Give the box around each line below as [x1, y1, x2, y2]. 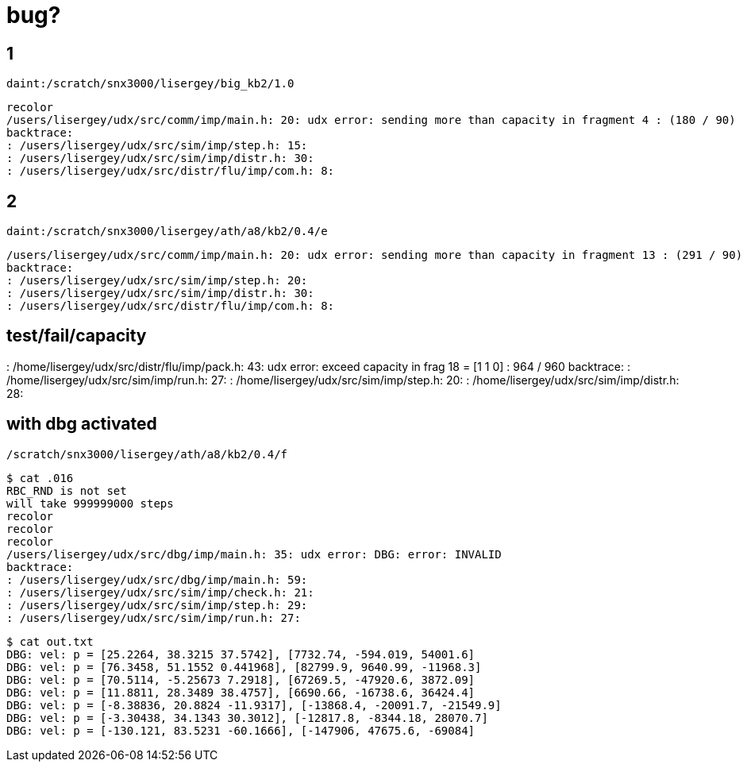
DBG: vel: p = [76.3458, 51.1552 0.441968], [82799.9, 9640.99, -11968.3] [6, 660, 482, 673]
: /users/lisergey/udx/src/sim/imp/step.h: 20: [6, 274, 308, 288]
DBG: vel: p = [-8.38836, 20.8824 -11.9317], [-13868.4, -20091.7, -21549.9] [6, 698, 502, 712]
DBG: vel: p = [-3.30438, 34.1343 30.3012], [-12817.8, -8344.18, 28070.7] [6, 711, 488, 724]
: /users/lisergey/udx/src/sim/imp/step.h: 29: [6, 598, 308, 612]
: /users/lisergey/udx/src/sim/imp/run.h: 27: [6, 611, 301, 624]
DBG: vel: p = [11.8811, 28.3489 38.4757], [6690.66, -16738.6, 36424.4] [6, 685, 476, 699]
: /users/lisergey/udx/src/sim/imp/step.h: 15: [6, 139, 308, 152]
